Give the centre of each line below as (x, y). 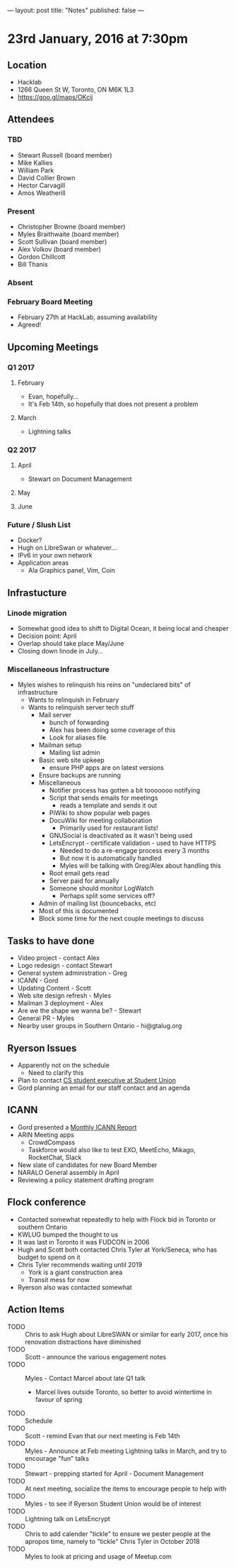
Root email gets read (79, 873)
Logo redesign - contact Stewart (65, 966)
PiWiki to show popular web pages (100, 813)
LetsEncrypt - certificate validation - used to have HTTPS (133, 843)
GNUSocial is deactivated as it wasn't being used (121, 836)
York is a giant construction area (75, 1272)
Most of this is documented (78, 911)
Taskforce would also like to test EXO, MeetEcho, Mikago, (112, 1149)
